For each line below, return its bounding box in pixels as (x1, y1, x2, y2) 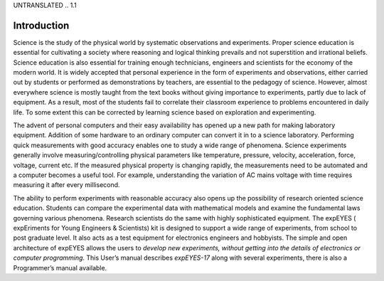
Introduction (13, 19, 70, 31)
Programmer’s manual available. (13, 263, 107, 272)
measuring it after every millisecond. (13, 181, 120, 189)
